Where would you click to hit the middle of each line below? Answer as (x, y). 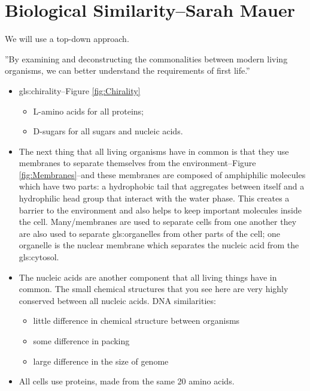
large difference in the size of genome (101, 361)
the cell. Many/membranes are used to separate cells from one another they (158, 222)
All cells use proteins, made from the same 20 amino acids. (127, 381)
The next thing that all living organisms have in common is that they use (154, 151)
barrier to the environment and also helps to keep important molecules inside (160, 210)
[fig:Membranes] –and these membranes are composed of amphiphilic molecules (162, 174)
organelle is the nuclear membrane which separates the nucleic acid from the (159, 245)
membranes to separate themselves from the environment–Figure (137, 163)
